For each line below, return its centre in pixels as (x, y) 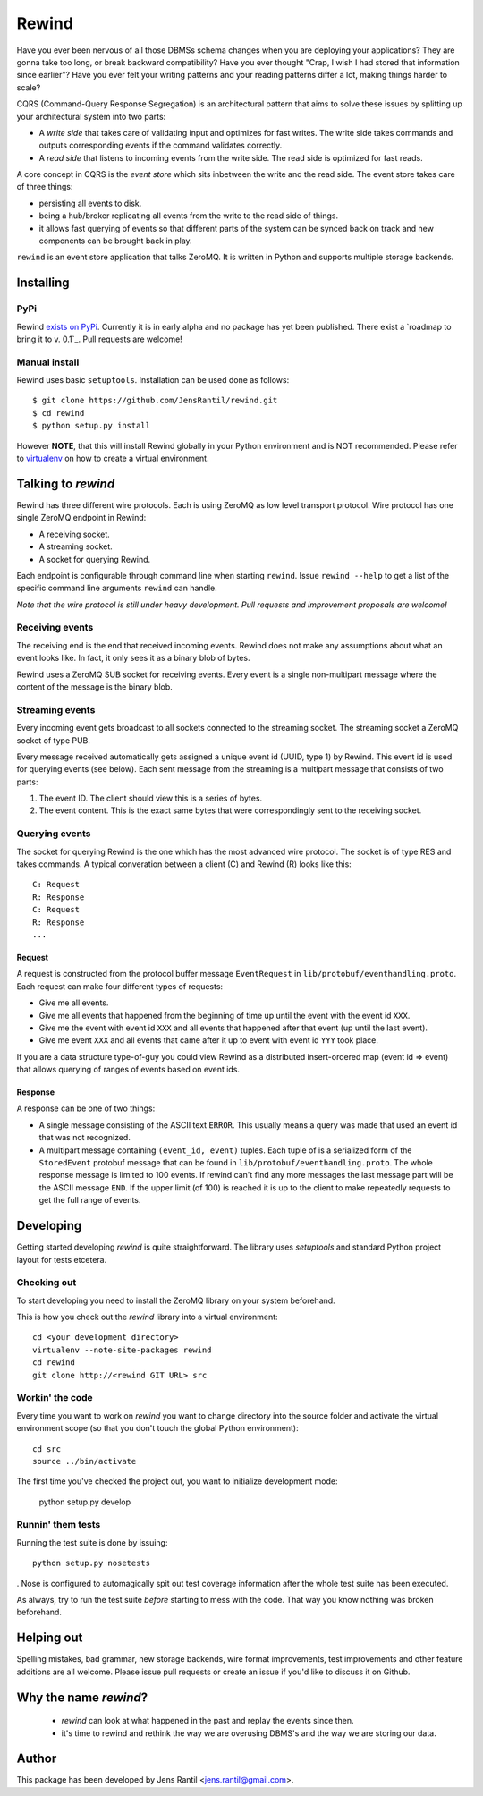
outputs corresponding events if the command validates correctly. (161, 145)
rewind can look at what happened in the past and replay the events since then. (208, 1721)
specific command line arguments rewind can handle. (117, 588)
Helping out (50, 1638)
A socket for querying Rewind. (95, 559)
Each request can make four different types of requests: (120, 986)
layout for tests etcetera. (62, 1259)
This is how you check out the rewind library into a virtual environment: (147, 1317)
